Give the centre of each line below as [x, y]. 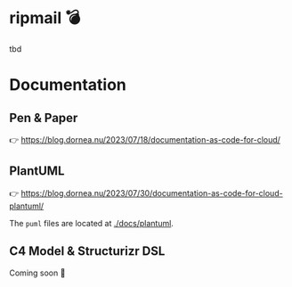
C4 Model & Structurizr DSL [87, 251]
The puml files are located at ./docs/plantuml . [91, 223]
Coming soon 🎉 [37, 273]
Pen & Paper [44, 118]
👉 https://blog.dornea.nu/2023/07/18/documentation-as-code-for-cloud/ [145, 139]
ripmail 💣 [45, 18]
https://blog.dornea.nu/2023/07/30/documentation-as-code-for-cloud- [152, 193]
